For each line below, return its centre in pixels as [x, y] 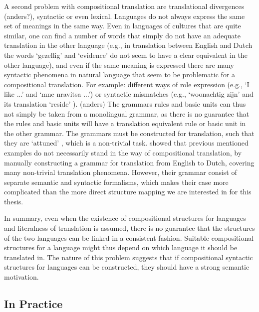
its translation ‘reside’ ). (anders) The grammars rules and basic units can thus [125, 103]
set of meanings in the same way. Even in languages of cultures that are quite [123, 26]
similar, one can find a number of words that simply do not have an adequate [123, 35]
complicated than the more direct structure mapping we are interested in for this [128, 192]
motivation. [21, 277]
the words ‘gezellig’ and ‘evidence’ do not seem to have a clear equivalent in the [126, 55]
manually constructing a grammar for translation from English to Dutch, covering [129, 162]
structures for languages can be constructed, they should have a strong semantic [127, 267]
